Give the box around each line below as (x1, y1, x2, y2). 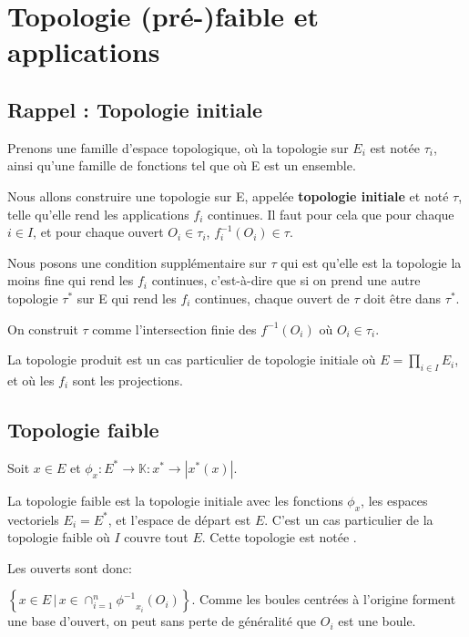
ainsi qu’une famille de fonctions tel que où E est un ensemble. (7, 156, 356, 175)
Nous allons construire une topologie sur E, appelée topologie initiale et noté (7, 186, 449, 205)
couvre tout (124, 528, 189, 547)
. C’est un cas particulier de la (264, 509, 433, 529)
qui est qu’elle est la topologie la (280, 252, 462, 272)
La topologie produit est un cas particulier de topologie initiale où (7, 350, 376, 369)
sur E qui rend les (76, 288, 177, 307)
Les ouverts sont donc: (7, 558, 132, 577)
